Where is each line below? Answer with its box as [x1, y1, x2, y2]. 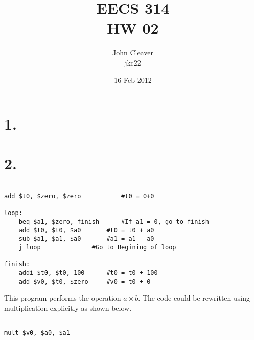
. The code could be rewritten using [138, 292, 250, 303]
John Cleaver [112, 47, 153, 58]
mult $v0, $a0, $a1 [4, 329, 70, 337]
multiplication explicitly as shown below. [4, 302, 132, 313]
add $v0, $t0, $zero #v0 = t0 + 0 [18, 278, 151, 285]
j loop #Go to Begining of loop [18, 244, 176, 251]
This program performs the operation [4, 292, 121, 303]
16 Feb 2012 [114, 74, 152, 85]
